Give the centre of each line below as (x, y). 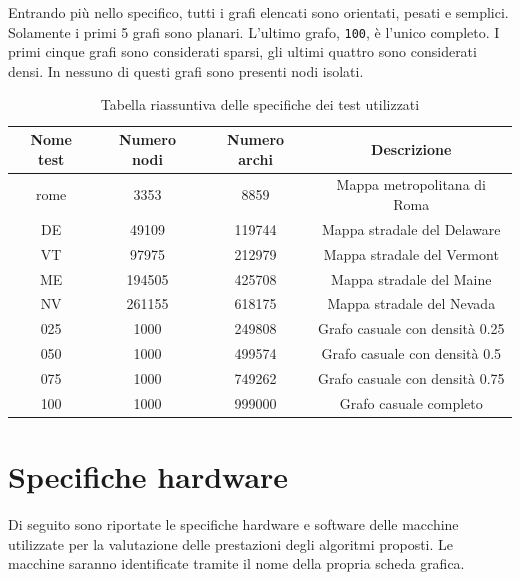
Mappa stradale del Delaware (411, 228)
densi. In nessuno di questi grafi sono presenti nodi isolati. (186, 70)
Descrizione (411, 148)
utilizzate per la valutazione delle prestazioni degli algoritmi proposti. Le (231, 543)
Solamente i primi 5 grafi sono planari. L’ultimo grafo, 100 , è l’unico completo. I (254, 31)
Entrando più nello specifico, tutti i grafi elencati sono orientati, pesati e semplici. (258, 12)
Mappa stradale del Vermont (411, 253)
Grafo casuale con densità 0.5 (411, 353)
